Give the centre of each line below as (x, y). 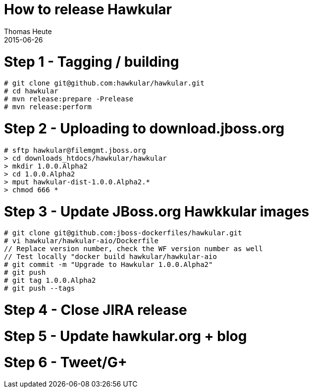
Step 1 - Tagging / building (92, 62)
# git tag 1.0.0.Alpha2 (50, 281)
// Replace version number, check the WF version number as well (133, 249)
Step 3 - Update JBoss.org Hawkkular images (157, 211)
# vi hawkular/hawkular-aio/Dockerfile (81, 241)
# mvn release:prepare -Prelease (69, 99)
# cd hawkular (31, 91)
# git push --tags (40, 288)
